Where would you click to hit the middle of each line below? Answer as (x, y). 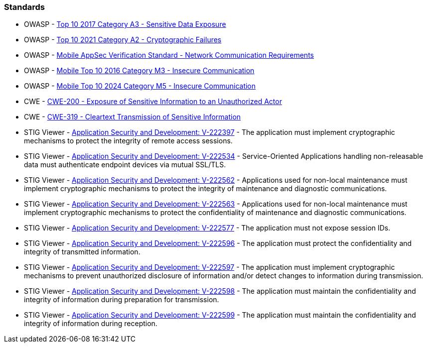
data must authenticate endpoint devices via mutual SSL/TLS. (125, 165)
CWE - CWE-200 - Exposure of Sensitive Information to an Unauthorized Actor (153, 102)
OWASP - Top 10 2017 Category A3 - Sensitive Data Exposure (125, 24)
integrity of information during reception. (91, 324)
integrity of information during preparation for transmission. (122, 300)
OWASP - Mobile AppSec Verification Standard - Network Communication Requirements (169, 55)
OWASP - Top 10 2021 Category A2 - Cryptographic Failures (123, 40)
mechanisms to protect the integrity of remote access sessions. (128, 141)
